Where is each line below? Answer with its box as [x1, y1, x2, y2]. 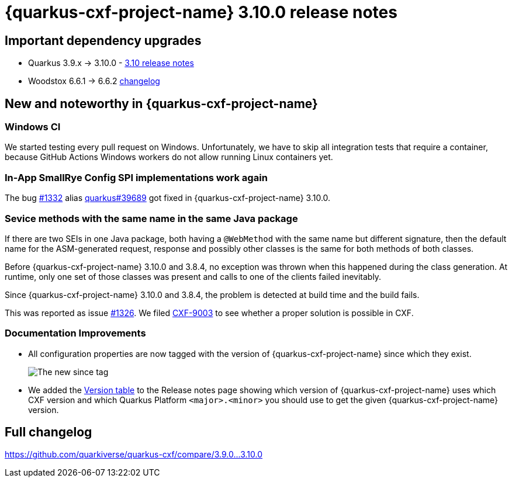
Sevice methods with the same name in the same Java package [5, 212, 298, 224]
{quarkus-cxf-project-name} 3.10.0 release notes [5, 2, 397, 22]
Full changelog [5, 425, 92, 440]
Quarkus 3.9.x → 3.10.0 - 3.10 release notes [28, 58, 194, 68]
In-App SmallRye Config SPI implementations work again [5, 171, 268, 183]
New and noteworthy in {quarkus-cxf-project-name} [5, 96, 318, 111]
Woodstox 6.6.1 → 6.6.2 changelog [28, 76, 160, 86]
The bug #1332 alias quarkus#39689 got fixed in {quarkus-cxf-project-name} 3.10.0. [5, 193, 331, 203]
